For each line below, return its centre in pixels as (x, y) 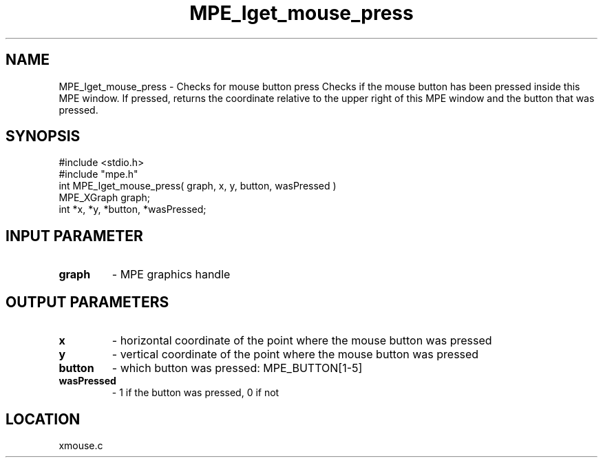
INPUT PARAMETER (74, 236)
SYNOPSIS (43, 136)
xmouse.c (81, 445)
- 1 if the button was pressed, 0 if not (195, 393)
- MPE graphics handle (171, 275)
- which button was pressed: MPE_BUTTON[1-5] (237, 368)
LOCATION (43, 419)
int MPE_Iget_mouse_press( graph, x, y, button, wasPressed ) (198, 186)
